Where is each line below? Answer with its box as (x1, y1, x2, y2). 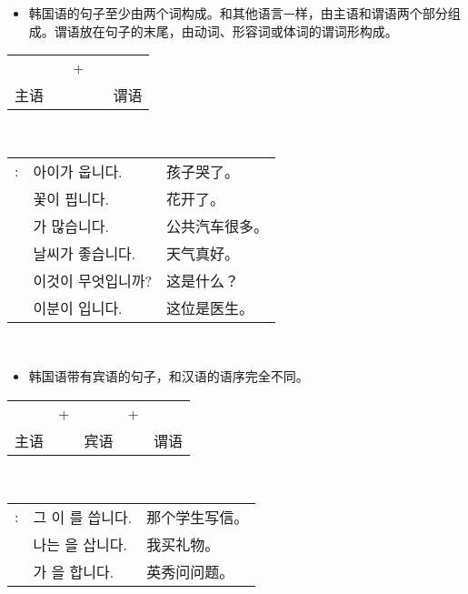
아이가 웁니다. (33, 160, 123, 182)
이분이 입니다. (33, 297, 123, 318)
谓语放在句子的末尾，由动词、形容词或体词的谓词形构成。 (54, 21, 398, 40)
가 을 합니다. (33, 560, 115, 582)
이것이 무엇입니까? (33, 269, 153, 291)
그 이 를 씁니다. (33, 506, 133, 528)
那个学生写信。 (146, 506, 249, 528)
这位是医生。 (166, 297, 254, 318)
